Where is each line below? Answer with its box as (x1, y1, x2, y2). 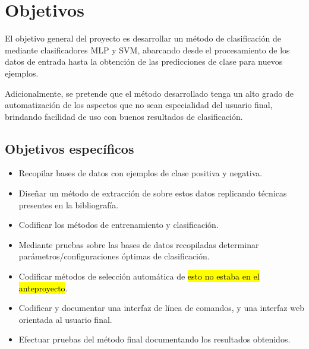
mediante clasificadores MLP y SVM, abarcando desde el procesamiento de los (5, 43, 290, 56)
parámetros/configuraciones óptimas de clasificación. (18, 250, 210, 262)
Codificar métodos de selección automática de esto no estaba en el (18, 270, 260, 283)
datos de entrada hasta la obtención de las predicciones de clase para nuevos (5, 55, 283, 68)
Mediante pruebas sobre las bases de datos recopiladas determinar (18, 238, 259, 250)
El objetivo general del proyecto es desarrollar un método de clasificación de (5, 32, 281, 45)
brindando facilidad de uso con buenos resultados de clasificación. (5, 110, 243, 122)
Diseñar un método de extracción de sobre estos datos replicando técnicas (18, 187, 287, 199)
